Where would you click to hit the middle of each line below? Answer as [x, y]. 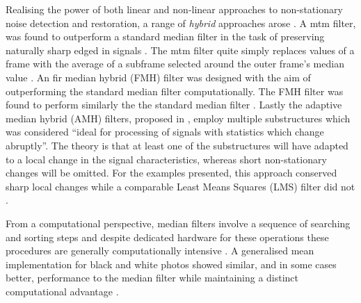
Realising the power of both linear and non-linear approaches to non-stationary [174, 9]
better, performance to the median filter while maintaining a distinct [152, 278]
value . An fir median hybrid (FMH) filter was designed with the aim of [158, 77]
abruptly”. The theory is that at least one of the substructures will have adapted [177, 145]
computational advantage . [62, 291]
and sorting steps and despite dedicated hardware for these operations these [167, 237]
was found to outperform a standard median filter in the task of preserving [165, 36]
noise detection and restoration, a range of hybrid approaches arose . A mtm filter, [181, 23]
